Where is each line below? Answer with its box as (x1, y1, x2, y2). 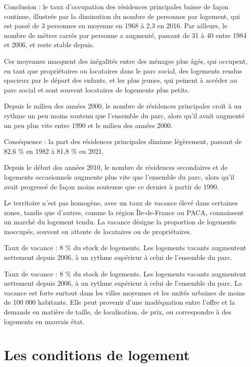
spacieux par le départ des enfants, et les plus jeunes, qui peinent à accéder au (4, 75, 237, 85)
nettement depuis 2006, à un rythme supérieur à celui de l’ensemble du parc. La (4, 278, 242, 288)
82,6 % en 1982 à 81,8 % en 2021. (4, 146, 104, 156)
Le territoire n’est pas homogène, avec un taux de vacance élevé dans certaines (4, 198, 238, 208)
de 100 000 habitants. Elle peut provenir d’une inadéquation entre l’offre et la (4, 297, 235, 307)
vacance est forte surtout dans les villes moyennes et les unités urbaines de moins (4, 287, 246, 297)
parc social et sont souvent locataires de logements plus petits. (4, 84, 190, 94)
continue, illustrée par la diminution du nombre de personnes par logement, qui (4, 11, 240, 21)
